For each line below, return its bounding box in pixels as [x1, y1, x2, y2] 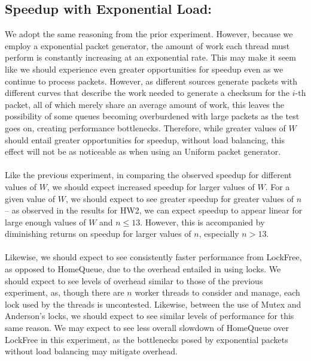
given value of [5, 192, 55, 204]
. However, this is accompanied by [140, 215, 265, 228]
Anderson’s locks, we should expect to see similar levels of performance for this [5, 309, 294, 322]
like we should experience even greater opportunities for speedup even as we [5, 62, 283, 75]
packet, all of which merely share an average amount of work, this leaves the [5, 98, 284, 110]
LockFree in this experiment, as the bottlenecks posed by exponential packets [5, 333, 288, 345]
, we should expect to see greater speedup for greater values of [65, 192, 294, 204]
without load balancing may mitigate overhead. [5, 345, 178, 357]
